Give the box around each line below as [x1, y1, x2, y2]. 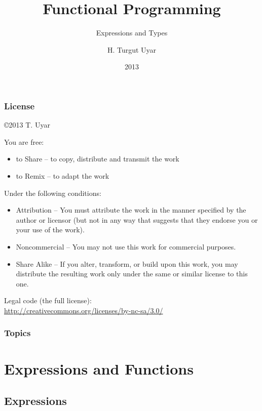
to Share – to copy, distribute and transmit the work [16, 153, 179, 164]
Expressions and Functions [4, 358, 194, 379]
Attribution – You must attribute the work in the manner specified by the [16, 204, 246, 215]
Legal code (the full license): [4, 295, 92, 306]
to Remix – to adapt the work [16, 170, 109, 181]
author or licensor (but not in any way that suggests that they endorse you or [16, 214, 258, 225]
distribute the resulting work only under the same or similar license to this [16, 268, 248, 279]
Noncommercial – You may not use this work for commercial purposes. [16, 241, 236, 252]
